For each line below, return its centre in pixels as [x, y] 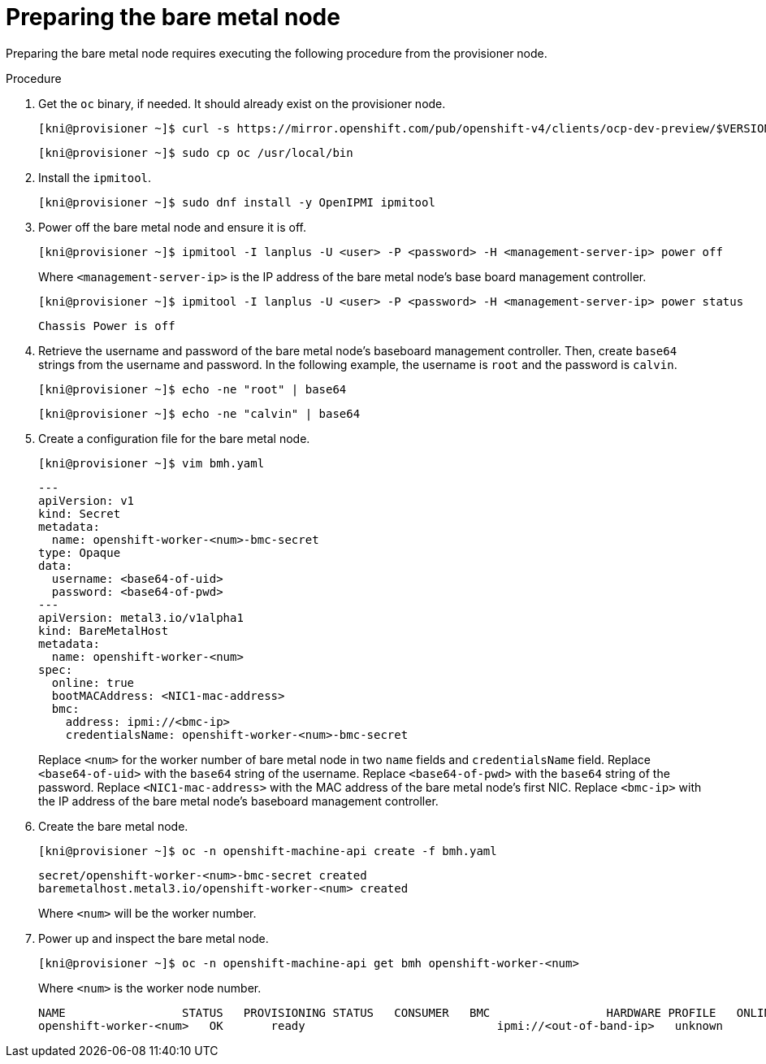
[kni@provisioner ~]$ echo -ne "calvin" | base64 [199, 413]
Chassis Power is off [107, 326]
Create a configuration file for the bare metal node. [174, 438]
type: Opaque [80, 552]
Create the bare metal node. [113, 826]
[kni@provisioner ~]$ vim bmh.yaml [151, 463]
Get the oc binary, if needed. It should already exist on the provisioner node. [242, 103]
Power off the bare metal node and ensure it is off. [172, 227]
